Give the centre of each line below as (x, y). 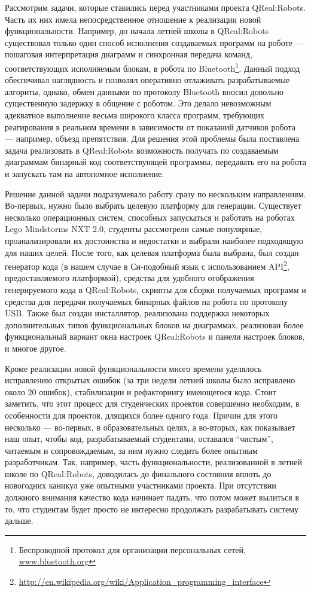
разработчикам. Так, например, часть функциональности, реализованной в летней (153, 462)
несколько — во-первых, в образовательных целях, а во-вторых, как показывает (150, 427)
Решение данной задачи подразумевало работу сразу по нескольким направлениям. (155, 193)
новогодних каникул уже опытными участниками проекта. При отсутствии (141, 485)
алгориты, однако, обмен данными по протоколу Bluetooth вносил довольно (144, 91)
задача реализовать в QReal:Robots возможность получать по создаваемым (142, 150)
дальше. (19, 521)
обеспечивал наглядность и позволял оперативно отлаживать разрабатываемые (147, 80)
